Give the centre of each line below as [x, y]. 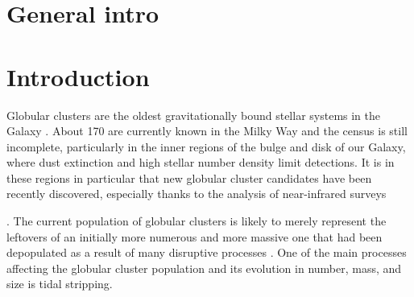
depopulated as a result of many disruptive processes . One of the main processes [207, 252]
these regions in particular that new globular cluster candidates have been [189, 177]
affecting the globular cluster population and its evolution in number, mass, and [204, 268]
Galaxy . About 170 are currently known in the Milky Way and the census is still [207, 131]
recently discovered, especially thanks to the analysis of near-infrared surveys [197, 194]
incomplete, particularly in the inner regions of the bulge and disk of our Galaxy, [206, 146]
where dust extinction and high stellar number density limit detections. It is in [201, 162]
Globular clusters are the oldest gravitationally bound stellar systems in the [194, 115]
